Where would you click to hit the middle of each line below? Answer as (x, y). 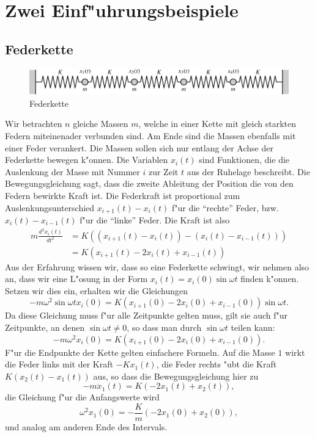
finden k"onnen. (270, 279)
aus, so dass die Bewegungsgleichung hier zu (176, 376)
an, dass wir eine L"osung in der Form (76, 279)
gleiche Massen (101, 124)
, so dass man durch (164, 327)
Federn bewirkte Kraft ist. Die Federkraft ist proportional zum (123, 195)
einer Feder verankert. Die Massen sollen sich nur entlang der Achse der (139, 147)
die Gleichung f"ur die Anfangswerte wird (82, 397)
